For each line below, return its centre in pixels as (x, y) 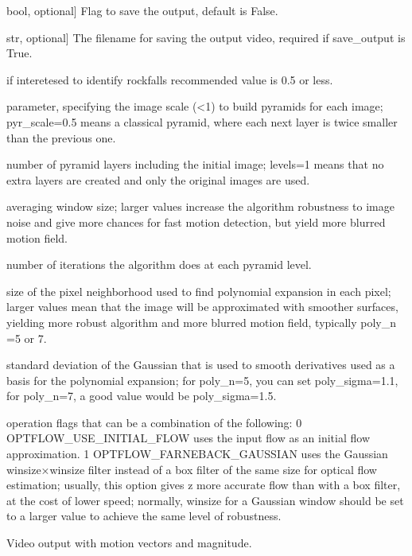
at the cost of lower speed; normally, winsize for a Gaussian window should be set (205, 500)
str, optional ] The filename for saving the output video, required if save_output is (206, 37)
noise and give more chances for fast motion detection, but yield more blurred (196, 222)
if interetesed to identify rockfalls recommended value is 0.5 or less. (170, 79)
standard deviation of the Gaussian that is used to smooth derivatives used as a (201, 365)
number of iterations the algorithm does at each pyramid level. (159, 264)
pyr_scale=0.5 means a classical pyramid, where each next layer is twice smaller (202, 121)
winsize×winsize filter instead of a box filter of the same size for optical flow (192, 469)
